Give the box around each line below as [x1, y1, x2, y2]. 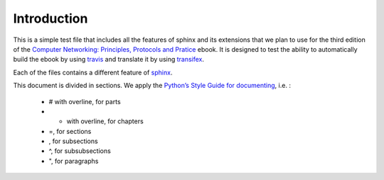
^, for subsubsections [48, 147, 112, 155]
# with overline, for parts [48, 97, 121, 106]
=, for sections [48, 127, 92, 135]
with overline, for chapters [66, 117, 144, 125]
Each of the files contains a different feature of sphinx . [13, 68, 173, 77]
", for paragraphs [48, 157, 99, 165]
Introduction [13, 11, 88, 26]
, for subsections [48, 137, 99, 145]
